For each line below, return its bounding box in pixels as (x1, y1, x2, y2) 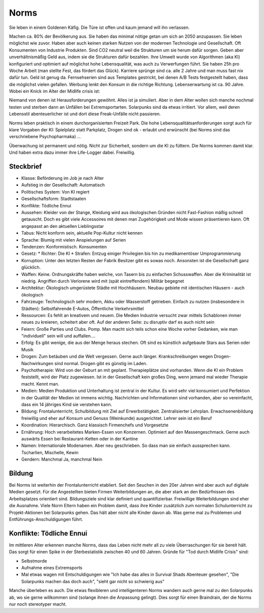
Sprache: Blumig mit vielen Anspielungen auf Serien (21, 237, 126, 243)
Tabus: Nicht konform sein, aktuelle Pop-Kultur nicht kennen (21, 230, 143, 236)
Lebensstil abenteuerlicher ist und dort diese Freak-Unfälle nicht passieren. (9, 111, 161, 117)
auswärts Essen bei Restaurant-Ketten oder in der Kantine (21, 436, 138, 441)
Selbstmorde (21, 558, 47, 564)
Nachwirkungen (21, 360, 54, 366)
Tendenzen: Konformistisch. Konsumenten (21, 244, 107, 249)
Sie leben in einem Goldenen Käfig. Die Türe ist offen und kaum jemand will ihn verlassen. (9, 25, 190, 30)
